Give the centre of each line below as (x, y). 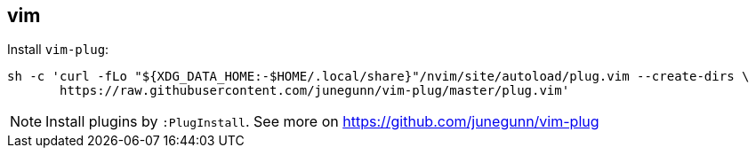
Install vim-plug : (58, 50)
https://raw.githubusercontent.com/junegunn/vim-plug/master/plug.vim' (315, 91)
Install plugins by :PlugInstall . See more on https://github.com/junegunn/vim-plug (322, 122)
